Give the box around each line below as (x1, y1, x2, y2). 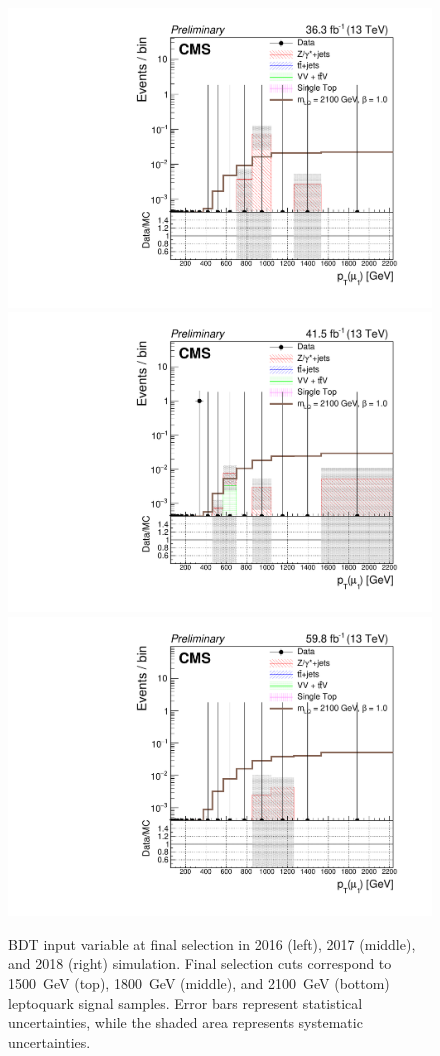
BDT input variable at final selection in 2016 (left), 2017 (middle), (8, 933, 416, 954)
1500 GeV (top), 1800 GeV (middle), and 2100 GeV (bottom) (8, 972, 390, 993)
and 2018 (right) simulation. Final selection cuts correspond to (8, 953, 392, 974)
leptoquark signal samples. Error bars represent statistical (8, 992, 363, 1013)
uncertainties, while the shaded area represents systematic (8, 1012, 363, 1033)
